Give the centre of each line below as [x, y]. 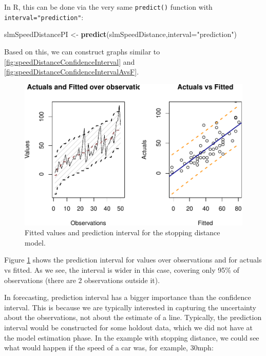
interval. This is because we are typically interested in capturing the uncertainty [130, 307]
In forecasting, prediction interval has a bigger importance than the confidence [128, 297]
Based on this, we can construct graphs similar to [82, 51]
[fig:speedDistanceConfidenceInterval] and [70, 61]
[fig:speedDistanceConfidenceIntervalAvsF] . [72, 72]
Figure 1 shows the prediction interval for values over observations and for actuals [133, 260]
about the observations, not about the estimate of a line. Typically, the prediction [133, 317]
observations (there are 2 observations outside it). [82, 280]
